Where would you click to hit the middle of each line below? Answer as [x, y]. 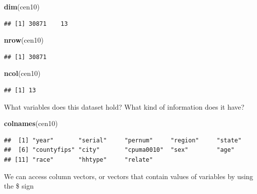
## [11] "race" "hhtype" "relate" [78, 160]
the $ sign [19, 186]
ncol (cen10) [22, 73]
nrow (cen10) [24, 40]
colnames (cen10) [31, 123]
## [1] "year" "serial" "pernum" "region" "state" [123, 140]
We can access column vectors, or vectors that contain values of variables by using [129, 176]
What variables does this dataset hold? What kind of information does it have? [124, 106]
